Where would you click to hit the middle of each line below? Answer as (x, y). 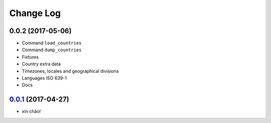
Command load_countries (52, 43)
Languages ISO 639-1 (44, 78)
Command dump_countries (52, 50)
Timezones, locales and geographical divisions (70, 71)
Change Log (35, 13)
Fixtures (30, 57)
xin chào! (31, 111)
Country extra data (41, 64)
